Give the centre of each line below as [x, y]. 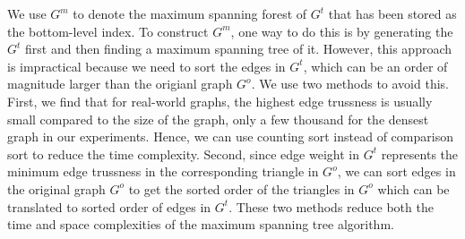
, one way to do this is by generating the [342, 31]
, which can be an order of [375, 66]
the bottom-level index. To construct [108, 31]
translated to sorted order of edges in [109, 206]
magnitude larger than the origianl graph [120, 84]
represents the [420, 154]
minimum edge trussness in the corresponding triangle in [163, 171]
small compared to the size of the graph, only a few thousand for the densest [218, 119]
